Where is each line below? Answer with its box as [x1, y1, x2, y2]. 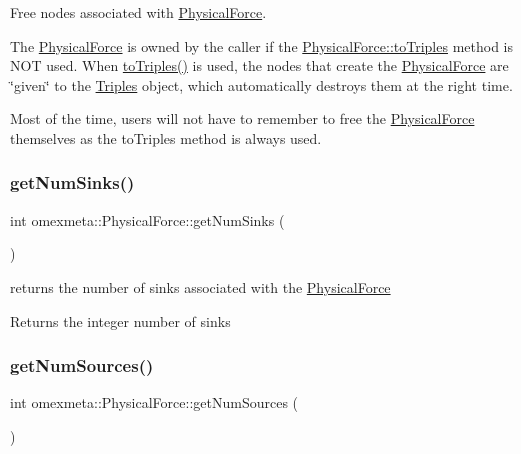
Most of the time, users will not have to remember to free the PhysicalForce [10, 108, 475, 129]
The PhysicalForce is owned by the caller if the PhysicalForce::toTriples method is [10, 35, 514, 56]
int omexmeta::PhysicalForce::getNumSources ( [10, 392, 299, 413]
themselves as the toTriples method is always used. [10, 127, 322, 148]
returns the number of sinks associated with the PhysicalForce [10, 276, 391, 297]
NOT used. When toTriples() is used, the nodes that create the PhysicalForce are [10, 55, 509, 76]
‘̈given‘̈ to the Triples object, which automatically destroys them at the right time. [10, 74, 513, 95]
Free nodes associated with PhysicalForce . [10, 2, 267, 22]
